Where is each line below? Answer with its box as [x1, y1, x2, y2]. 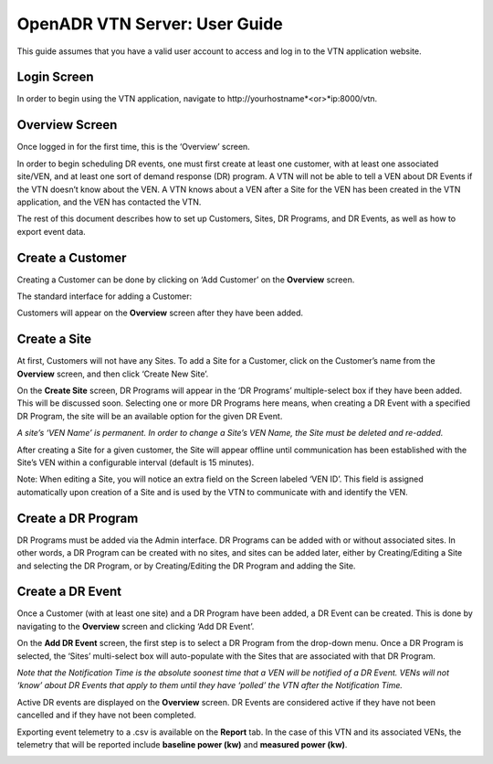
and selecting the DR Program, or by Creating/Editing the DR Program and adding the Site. [16, 560, 356, 571]
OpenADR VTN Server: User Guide [16, 14, 283, 34]
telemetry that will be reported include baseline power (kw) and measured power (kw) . [16, 738, 348, 749]
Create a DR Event [16, 584, 122, 600]
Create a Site [16, 332, 92, 347]
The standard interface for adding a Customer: [16, 291, 193, 302]
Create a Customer [16, 249, 127, 265]
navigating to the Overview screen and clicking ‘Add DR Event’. [16, 621, 255, 631]
